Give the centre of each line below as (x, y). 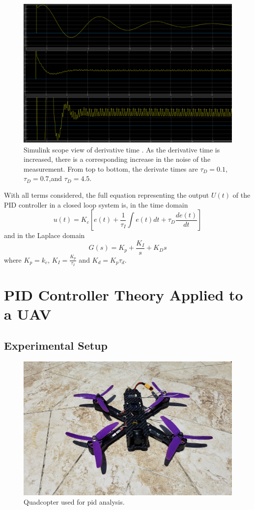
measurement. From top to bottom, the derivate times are (111, 168)
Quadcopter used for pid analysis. (74, 502)
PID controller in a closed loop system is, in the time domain (96, 204)
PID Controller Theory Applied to (124, 294)
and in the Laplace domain (44, 235)
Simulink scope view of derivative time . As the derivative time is (122, 149)
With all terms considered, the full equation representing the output (107, 195)
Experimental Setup (56, 345)
